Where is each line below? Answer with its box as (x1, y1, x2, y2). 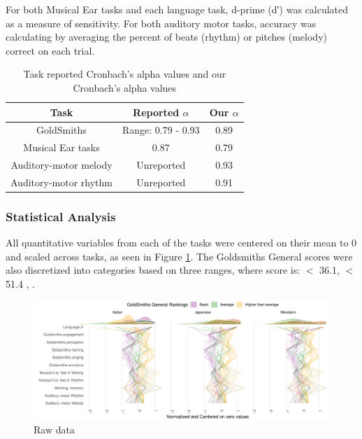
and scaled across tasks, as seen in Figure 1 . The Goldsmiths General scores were (6, 249, 353, 263)
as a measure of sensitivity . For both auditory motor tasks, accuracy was (6, 15, 317, 30)
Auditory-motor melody (10, 158, 113, 172)
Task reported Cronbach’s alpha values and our (23, 67, 226, 81)
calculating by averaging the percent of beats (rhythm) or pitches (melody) (6, 29, 327, 44)
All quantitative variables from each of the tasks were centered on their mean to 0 (6, 235, 357, 250)
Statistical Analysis (6, 207, 116, 225)
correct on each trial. (6, 43, 95, 57)
